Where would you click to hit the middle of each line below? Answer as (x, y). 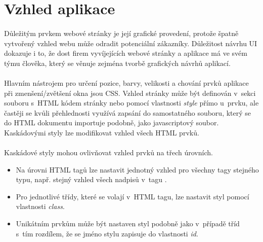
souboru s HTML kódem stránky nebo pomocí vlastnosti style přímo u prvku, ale (131, 103)
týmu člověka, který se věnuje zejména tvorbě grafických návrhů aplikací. (117, 63)
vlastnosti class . (40, 206)
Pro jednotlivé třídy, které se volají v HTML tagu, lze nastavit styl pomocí (133, 196)
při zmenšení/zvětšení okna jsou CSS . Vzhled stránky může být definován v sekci (130, 93)
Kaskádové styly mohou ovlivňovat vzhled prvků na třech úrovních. (108, 152)
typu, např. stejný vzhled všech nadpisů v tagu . (91, 179)
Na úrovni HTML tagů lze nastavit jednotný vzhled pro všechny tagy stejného (137, 169)
